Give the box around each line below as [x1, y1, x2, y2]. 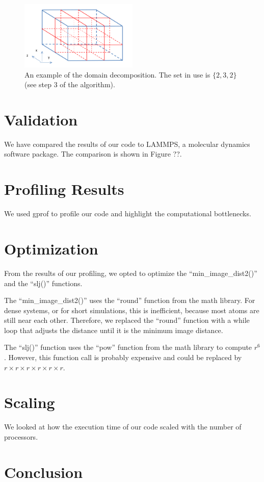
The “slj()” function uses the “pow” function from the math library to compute [4, 342, 252, 352]
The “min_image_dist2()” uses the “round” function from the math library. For [4, 295, 255, 306]
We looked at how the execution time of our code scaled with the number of [4, 421, 242, 432]
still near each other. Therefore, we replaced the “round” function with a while [4, 315, 250, 325]
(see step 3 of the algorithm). [24, 79, 115, 90]
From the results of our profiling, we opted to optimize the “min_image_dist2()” [4, 267, 257, 278]
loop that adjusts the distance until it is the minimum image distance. [4, 324, 223, 335]
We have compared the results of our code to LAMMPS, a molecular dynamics [4, 138, 250, 149]
